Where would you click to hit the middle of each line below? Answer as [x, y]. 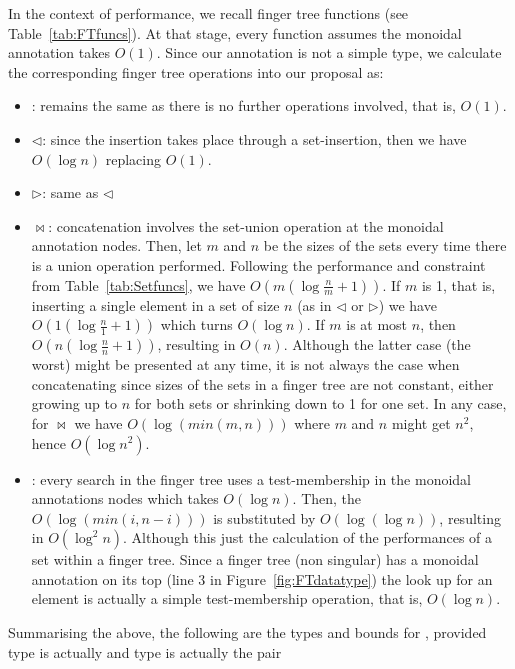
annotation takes [59, 52]
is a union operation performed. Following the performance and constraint [258, 264]
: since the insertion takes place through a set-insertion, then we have [254, 138]
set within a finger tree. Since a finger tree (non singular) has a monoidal [255, 559]
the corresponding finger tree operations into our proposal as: [196, 71]
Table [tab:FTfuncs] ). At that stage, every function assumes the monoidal [235, 32]
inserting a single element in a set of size [155, 304]
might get [421, 422]
